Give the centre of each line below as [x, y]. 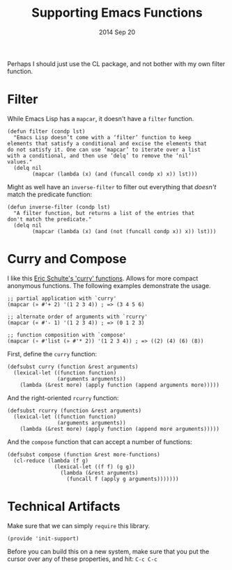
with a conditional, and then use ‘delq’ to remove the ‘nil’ [99, 156]
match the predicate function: [50, 194]
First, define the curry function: [52, 354]
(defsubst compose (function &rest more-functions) [84, 454]
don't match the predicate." [49, 219]
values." [20, 161]
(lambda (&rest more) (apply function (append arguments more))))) [119, 385]
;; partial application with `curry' [62, 298]
